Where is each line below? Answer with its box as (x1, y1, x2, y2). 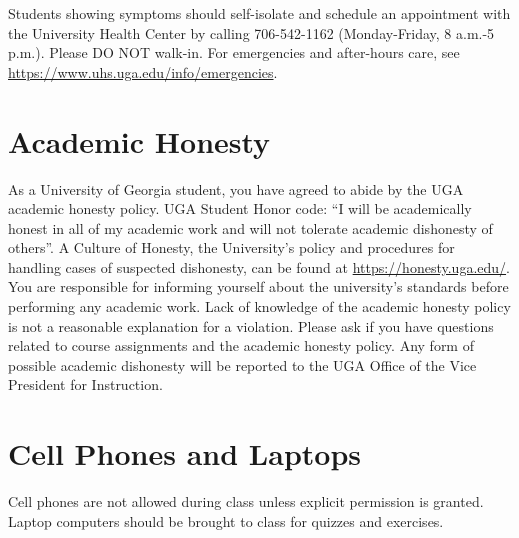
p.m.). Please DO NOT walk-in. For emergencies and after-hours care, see (8, 42, 460, 63)
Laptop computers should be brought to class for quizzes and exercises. (8, 510, 444, 531)
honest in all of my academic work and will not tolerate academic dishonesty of (8, 217, 493, 238)
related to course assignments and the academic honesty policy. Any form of (8, 335, 474, 356)
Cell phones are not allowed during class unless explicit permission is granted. (8, 491, 484, 512)
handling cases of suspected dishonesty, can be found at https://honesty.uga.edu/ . (8, 256, 510, 277)
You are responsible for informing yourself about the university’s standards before (8, 276, 509, 297)
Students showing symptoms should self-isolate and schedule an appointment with (8, 3, 511, 23)
